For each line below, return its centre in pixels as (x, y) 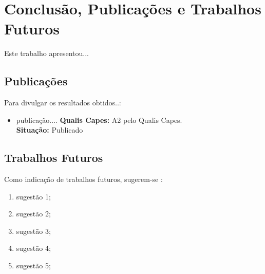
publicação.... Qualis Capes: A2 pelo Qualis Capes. (99, 120)
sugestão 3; (33, 231)
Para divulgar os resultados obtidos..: (63, 103)
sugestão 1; (33, 196)
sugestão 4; (33, 248)
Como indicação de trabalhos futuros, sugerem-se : (83, 179)
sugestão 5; (33, 266)
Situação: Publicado (50, 130)
